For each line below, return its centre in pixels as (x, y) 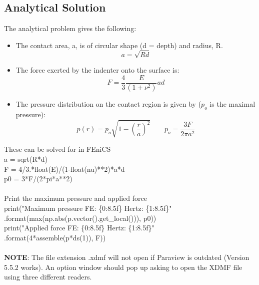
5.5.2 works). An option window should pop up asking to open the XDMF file (123, 267)
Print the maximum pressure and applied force (75, 198)
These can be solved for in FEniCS (57, 149)
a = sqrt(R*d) (26, 159)
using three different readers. (48, 277)
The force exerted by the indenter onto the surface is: (97, 69)
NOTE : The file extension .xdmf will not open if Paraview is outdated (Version (127, 257)
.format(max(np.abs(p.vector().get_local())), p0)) (80, 218)
